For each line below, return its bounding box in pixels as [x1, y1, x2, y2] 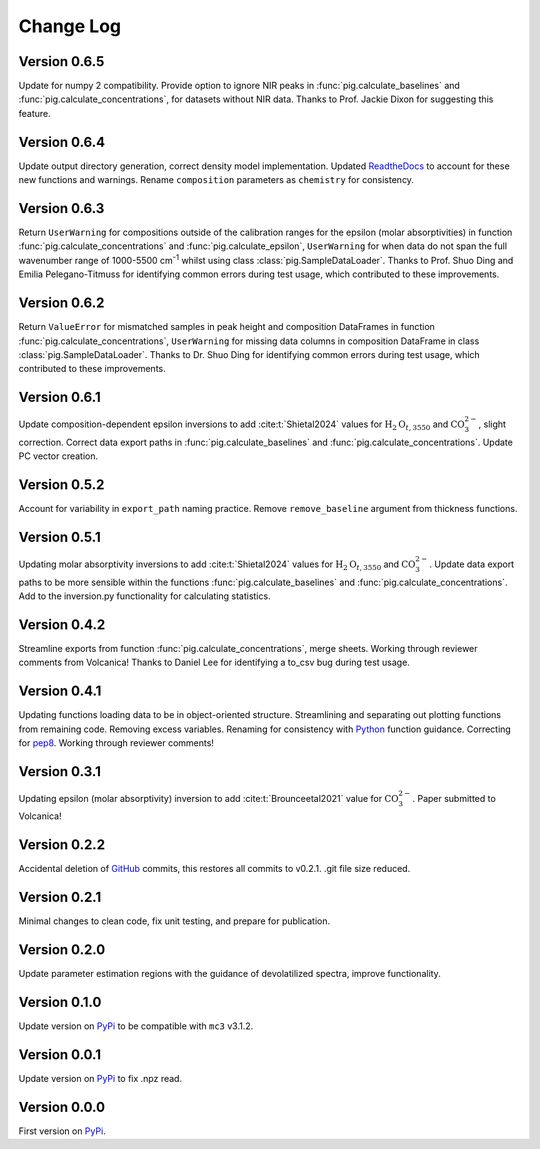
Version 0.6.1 [18, 389, 101, 406]
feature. [18, 107, 52, 119]
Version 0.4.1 [18, 683, 102, 700]
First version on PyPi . [18, 1125, 107, 1137]
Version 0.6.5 [18, 53, 105, 70]
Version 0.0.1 [18, 1046, 102, 1063]
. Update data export [429, 558, 515, 570]
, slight [478, 418, 507, 430]
